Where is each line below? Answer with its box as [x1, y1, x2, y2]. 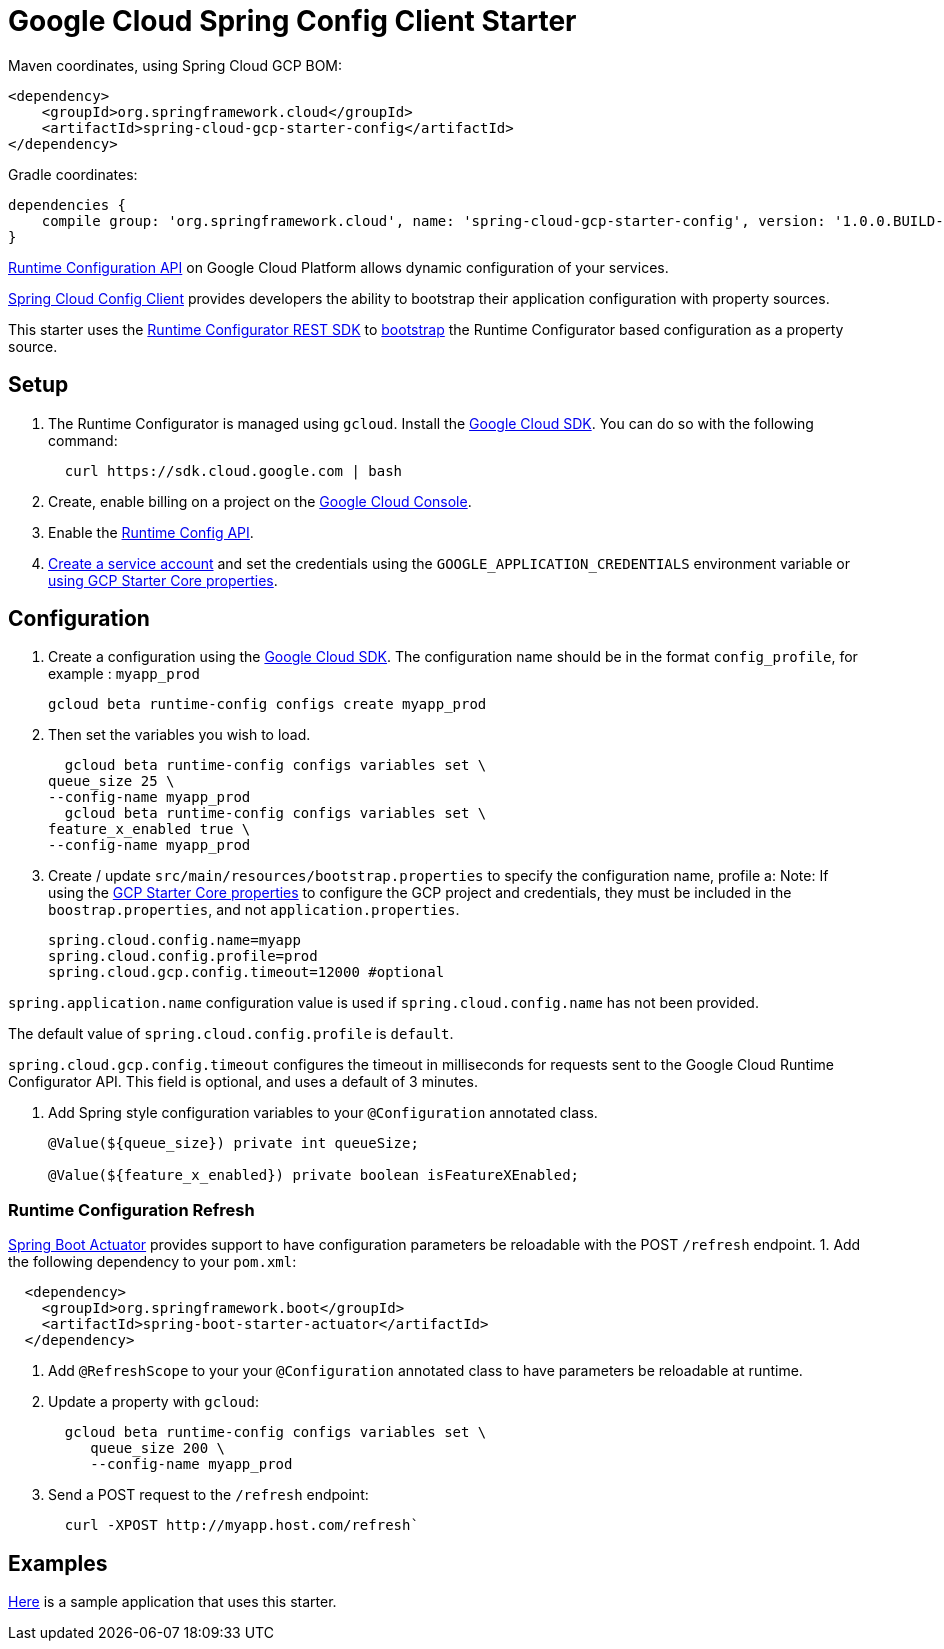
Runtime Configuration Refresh [8, 1199, 255, 1220]
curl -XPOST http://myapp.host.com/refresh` [64, 1517, 419, 1534]
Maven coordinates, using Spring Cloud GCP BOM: [8, 56, 343, 74]
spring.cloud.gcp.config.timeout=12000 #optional [48, 964, 445, 981]
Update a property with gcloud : [48, 1393, 259, 1411]
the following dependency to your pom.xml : [8, 1253, 297, 1271]
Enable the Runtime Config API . [48, 523, 254, 541]
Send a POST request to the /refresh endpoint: [48, 1486, 369, 1504]
